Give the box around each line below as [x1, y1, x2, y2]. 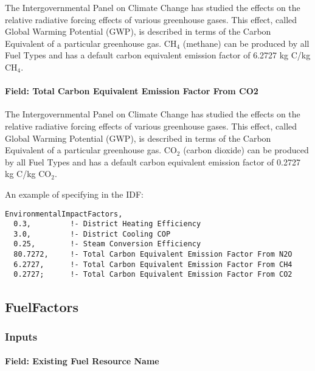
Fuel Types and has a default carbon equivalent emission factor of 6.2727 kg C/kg [5, 49, 311, 61]
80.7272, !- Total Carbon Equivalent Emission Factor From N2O [13, 250, 292, 259]
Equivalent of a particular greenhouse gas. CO [5, 144, 177, 156]
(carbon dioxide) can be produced [183, 144, 309, 156]
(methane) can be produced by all [182, 36, 310, 49]
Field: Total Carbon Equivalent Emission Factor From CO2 [5, 85, 258, 97]
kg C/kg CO [5, 167, 52, 180]
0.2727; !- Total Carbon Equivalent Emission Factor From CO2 [13, 270, 292, 279]
